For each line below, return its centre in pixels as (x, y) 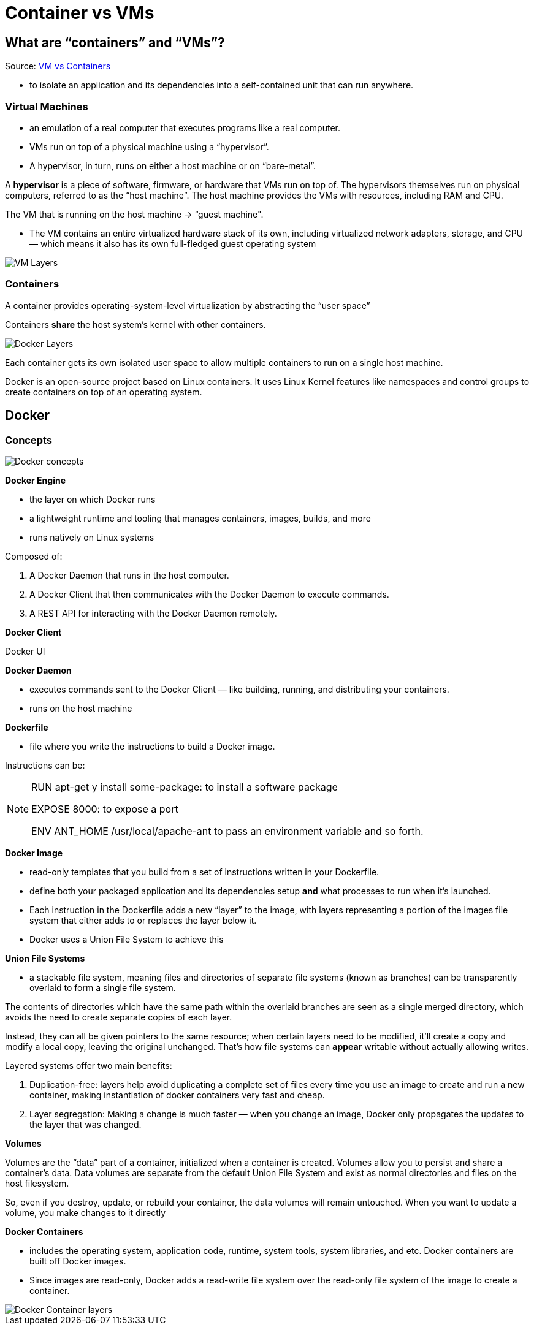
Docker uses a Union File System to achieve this (127, 939)
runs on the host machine (81, 708)
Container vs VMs (80, 13)
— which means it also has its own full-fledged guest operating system (173, 243)
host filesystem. (37, 1183)
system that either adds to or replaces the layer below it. (143, 920)
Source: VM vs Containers (58, 66)
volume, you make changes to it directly (86, 1212)
